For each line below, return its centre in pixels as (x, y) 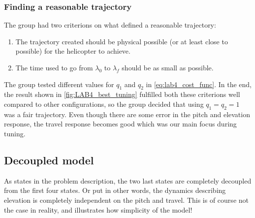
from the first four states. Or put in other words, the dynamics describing (115, 190)
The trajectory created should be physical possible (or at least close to (122, 41)
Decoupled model (49, 160)
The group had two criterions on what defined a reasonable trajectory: (110, 25)
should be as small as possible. (168, 67)
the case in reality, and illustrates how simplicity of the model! (98, 209)
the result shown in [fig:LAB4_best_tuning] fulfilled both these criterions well (122, 94)
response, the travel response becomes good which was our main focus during (120, 124)
